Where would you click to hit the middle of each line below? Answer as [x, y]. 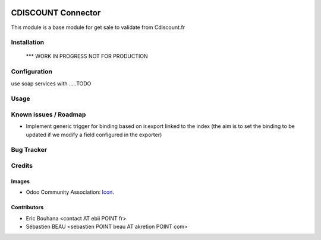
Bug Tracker [29, 150]
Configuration [32, 72]
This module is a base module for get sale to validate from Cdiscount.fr [98, 27]
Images [20, 181]
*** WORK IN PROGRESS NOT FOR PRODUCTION [87, 56]
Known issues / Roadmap [48, 114]
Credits [22, 166]
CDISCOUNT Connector [56, 13]
